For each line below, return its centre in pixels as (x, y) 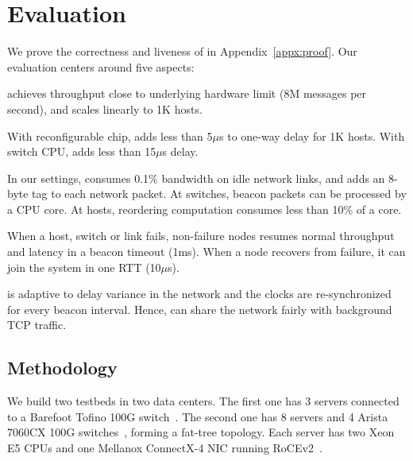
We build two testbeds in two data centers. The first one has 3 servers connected (203, 401)
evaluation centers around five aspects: (101, 66)
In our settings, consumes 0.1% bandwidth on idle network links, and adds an (196, 178)
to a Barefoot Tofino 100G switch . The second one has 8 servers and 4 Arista (198, 416)
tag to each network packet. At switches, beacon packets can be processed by (219, 194)
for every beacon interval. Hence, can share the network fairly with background (200, 309)
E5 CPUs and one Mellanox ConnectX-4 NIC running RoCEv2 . (165, 448)
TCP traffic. (37, 325)
